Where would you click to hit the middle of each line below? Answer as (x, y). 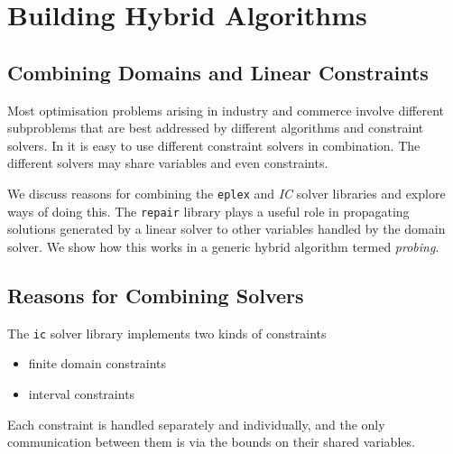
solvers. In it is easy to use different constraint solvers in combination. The (214, 145)
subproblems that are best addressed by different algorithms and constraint (216, 128)
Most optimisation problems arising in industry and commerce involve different (226, 110)
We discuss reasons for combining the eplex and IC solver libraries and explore (226, 193)
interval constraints (82, 393)
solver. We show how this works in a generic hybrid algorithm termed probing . (223, 246)
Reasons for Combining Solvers (156, 295)
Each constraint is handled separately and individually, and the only (196, 424)
